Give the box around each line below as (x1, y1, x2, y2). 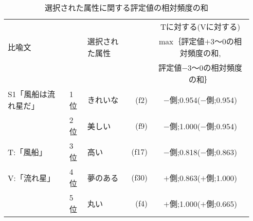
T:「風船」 (8, 146, 47, 158)
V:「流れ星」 (8, 172, 55, 183)
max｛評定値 (159, 36, 205, 47)
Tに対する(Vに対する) (160, 21, 240, 32)
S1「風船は (8, 88, 47, 100)
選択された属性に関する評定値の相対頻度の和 (44, 2, 208, 13)
